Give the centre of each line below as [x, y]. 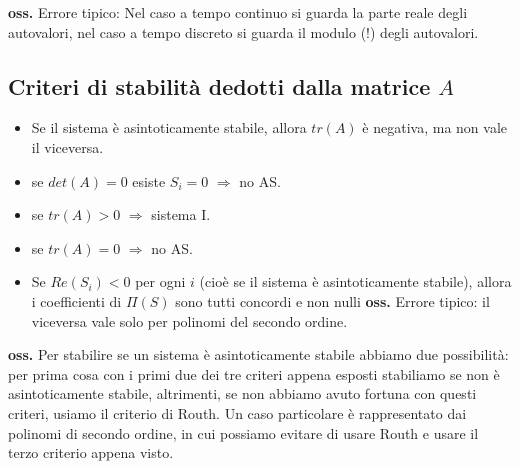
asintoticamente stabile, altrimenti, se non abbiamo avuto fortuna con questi [242, 393]
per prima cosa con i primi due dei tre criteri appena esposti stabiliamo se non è [254, 373]
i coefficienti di [76, 300]
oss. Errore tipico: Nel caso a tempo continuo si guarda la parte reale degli [238, 12]
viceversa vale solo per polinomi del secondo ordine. [189, 320]
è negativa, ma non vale [434, 127]
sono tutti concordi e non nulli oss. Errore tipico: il [332, 300]
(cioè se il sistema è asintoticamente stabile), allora [355, 281]
